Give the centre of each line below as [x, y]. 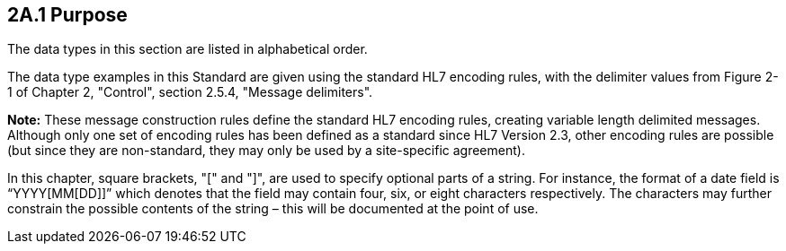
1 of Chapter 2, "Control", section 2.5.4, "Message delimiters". [190, 92]
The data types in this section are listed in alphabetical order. [188, 49]
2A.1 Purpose [67, 15]
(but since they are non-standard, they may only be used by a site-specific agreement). [266, 151]
